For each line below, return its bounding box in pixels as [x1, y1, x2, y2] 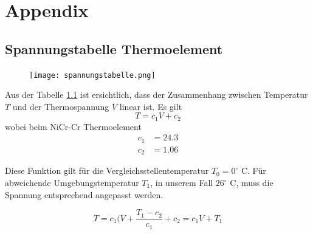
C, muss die [230, 176, 273, 189]
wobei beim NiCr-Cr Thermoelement [5, 120, 142, 132]
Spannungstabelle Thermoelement [5, 39, 223, 58]
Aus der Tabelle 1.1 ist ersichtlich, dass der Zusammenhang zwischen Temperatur [5, 88, 308, 101]
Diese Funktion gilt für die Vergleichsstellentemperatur [5, 164, 209, 177]
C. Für [241, 164, 266, 177]
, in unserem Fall [150, 176, 213, 189]
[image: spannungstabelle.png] [29, 71, 156, 80]
